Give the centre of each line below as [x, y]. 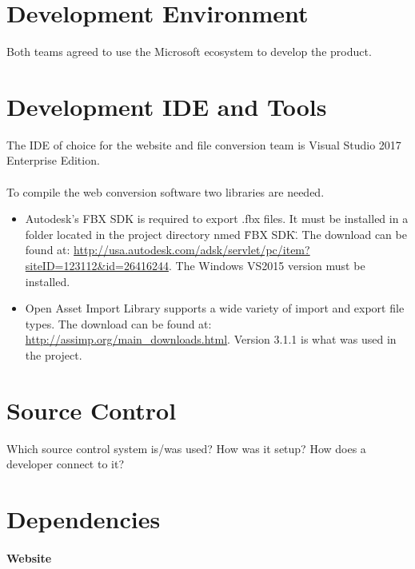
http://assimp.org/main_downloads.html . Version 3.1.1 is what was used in [211, 339]
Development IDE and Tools [167, 106]
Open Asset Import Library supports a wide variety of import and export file [215, 308]
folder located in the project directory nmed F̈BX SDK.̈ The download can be [216, 234]
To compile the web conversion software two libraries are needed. [166, 191]
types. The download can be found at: [118, 323]
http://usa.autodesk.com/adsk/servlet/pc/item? [192, 250]
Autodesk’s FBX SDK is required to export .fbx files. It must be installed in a [217, 219]
